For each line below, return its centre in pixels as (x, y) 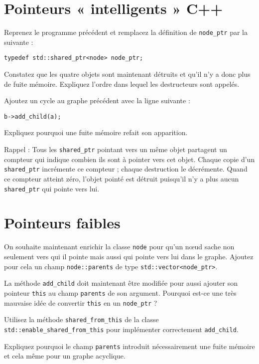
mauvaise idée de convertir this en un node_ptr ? (81, 302)
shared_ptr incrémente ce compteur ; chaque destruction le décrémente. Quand (126, 169)
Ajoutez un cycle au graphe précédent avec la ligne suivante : (97, 100)
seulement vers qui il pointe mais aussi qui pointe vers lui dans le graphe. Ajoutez (129, 256)
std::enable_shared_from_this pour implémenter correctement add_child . (121, 329)
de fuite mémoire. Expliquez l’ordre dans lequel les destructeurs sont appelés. (122, 84)
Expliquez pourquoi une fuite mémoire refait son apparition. (96, 132)
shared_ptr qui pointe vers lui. (52, 188)
